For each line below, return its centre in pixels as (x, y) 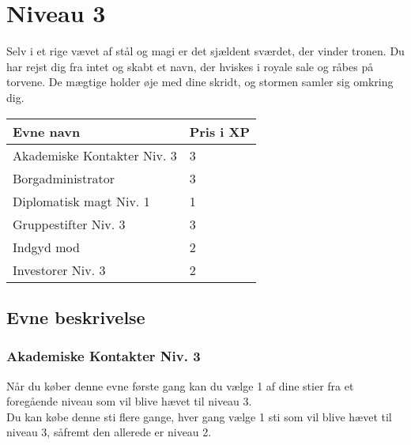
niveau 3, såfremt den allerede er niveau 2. (109, 432)
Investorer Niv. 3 (59, 270)
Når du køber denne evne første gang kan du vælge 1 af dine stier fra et (180, 385)
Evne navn (47, 131)
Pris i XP (220, 131)
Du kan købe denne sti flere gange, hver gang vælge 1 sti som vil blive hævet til (199, 416)
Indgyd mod (46, 247)
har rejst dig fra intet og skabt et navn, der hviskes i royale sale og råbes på (190, 66)
